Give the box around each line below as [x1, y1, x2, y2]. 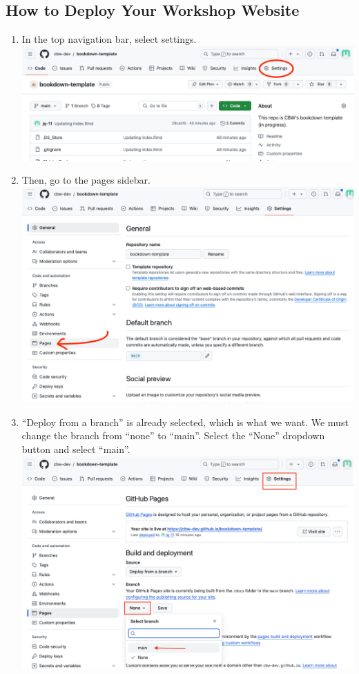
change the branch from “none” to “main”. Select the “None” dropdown [21, 428, 325, 443]
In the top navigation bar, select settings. [21, 32, 197, 46]
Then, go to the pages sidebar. [21, 173, 151, 187]
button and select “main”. [21, 442, 130, 456]
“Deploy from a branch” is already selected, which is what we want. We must [21, 414, 349, 429]
